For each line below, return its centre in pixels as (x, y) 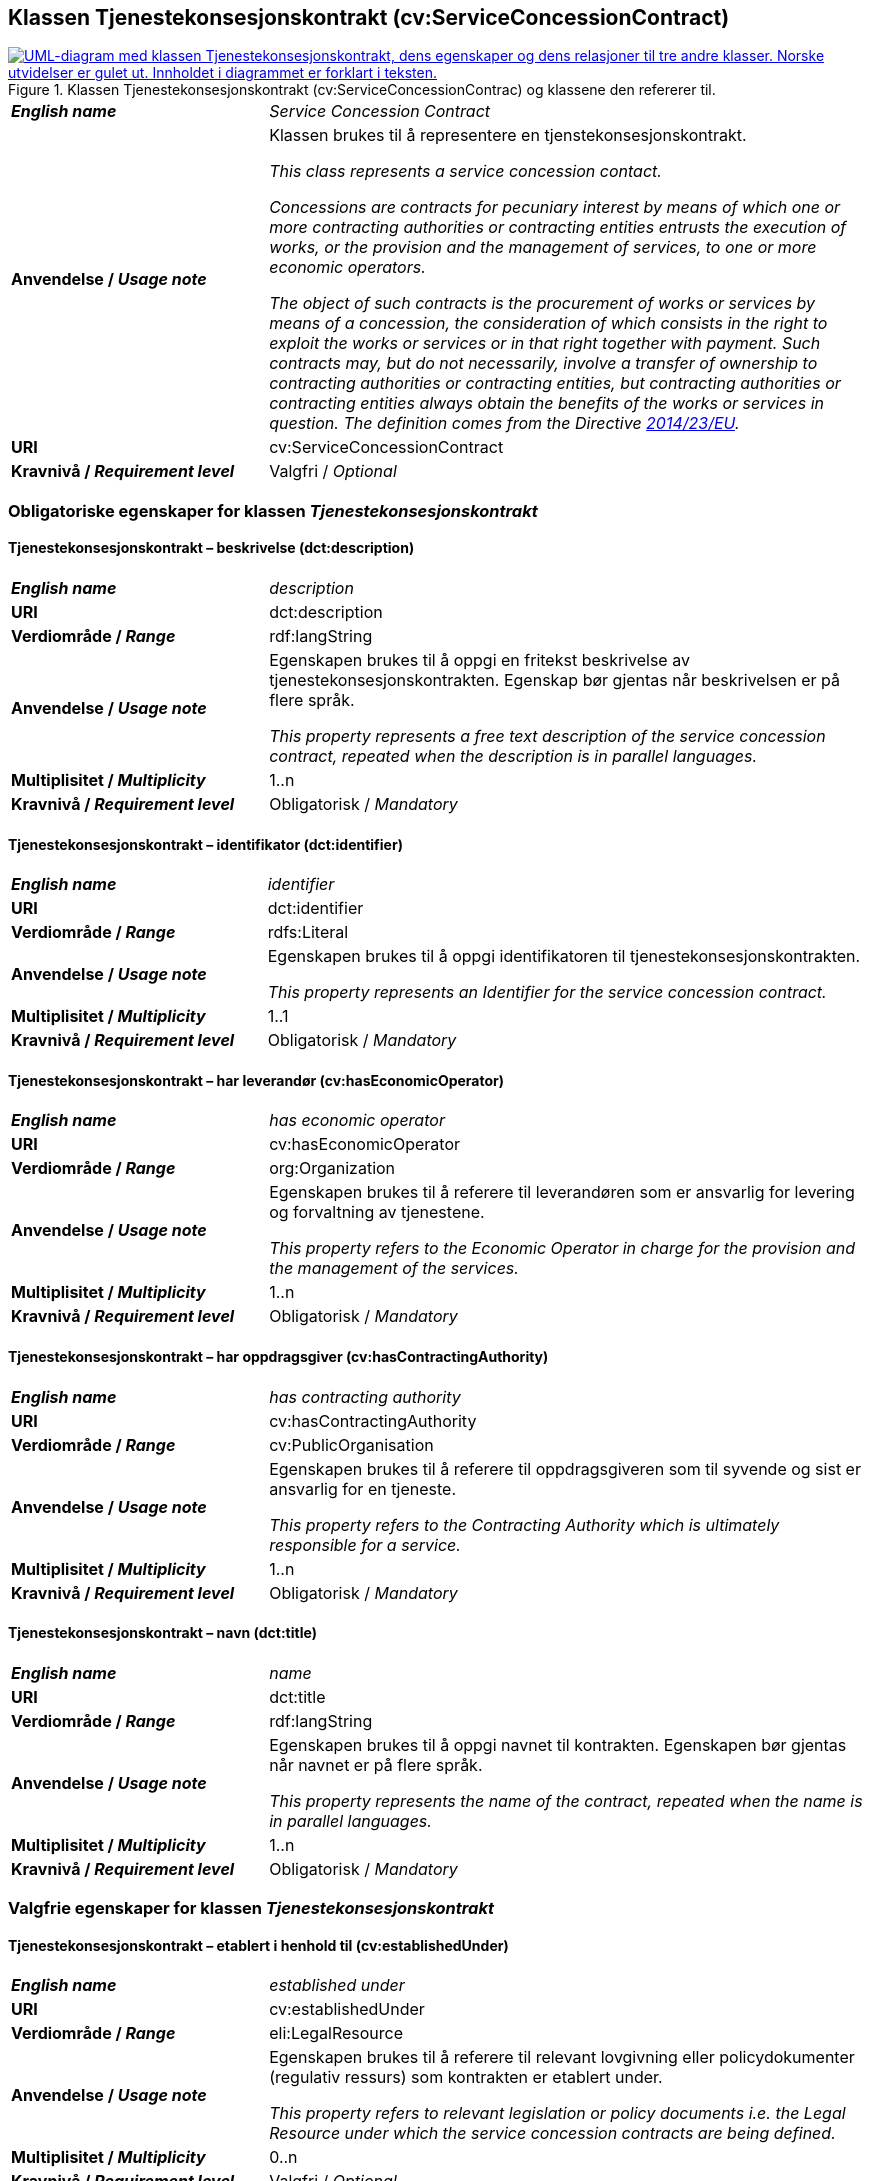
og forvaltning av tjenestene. (377, 1212)
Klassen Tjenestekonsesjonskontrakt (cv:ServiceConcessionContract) (369, 17)
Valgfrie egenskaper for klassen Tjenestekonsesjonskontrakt (251, 1908)
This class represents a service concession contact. (465, 171)
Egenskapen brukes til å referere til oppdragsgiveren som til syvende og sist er (565, 1468)
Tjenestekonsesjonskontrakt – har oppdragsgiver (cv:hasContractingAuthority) (278, 1357)
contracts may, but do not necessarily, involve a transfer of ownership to (543, 363)
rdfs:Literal (308, 932)
